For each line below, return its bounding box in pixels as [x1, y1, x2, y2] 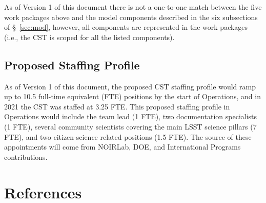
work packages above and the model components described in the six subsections [4, 11, 258, 22]
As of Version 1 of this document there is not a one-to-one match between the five [4, 2, 262, 12]
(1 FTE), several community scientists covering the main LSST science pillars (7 [4, 121, 257, 132]
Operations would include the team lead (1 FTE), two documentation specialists [4, 111, 257, 122]
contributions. [4, 151, 48, 162]
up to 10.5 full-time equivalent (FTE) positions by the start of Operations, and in [4, 91, 261, 102]
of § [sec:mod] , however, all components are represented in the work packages [4, 22, 248, 32]
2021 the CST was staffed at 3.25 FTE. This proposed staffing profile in [4, 101, 230, 112]
